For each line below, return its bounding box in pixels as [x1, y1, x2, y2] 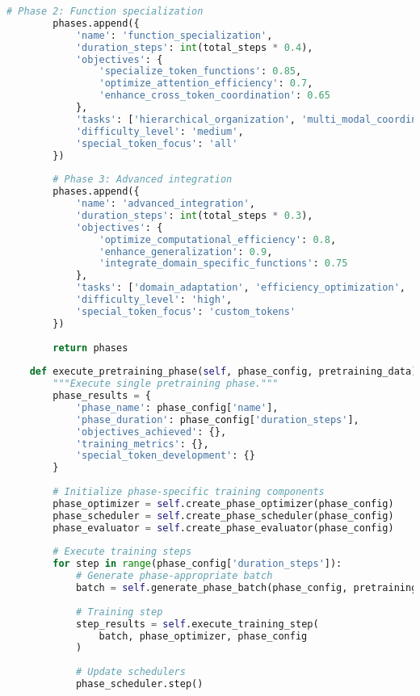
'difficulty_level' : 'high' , [75, 294, 233, 305]
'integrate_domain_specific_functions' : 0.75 [99, 258, 348, 270]
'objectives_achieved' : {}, [75, 426, 227, 438]
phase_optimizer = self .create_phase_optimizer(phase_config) [52, 497, 394, 509]
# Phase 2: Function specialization [6, 6, 204, 17]
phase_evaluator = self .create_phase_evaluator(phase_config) [52, 522, 394, 534]
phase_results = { [52, 390, 151, 401]
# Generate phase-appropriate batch [75, 570, 273, 582]
